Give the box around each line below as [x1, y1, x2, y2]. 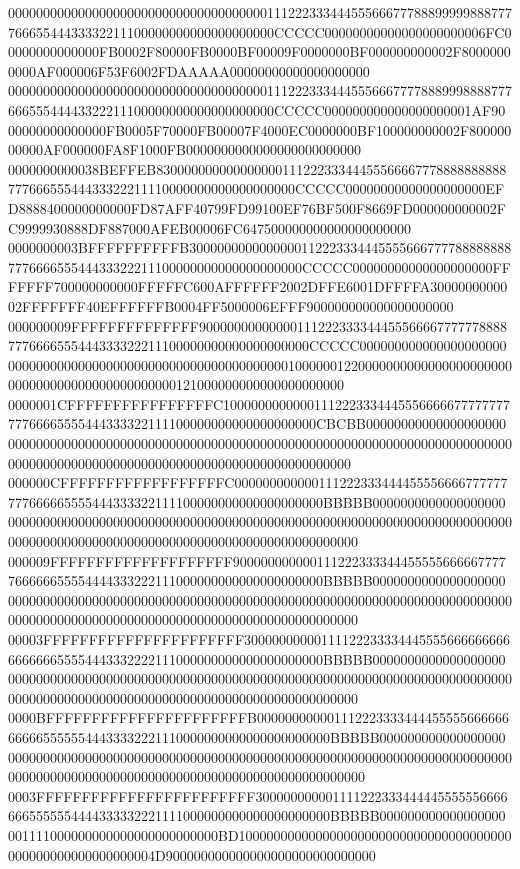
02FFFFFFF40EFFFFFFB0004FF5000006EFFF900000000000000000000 [8, 295, 454, 316]
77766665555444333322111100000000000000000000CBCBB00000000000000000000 [8, 413, 506, 434]
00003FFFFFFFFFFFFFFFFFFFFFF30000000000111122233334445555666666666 [8, 629, 511, 649]
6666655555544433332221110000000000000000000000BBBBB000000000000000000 [8, 726, 506, 747]
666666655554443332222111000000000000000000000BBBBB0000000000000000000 [8, 648, 506, 669]
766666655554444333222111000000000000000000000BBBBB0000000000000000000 [8, 570, 506, 591]
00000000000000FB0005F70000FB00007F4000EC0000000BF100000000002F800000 [8, 119, 512, 140]
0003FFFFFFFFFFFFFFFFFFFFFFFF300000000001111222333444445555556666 [8, 785, 508, 806]
